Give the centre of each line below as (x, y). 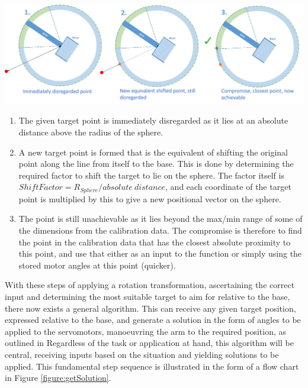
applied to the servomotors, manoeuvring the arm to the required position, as (146, 331)
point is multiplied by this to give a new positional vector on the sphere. (150, 198)
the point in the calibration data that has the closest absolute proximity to (155, 242)
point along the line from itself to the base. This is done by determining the (156, 164)
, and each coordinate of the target (228, 187)
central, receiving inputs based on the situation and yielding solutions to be (142, 354)
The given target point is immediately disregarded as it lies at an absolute (153, 120)
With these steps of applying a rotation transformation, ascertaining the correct (150, 285)
